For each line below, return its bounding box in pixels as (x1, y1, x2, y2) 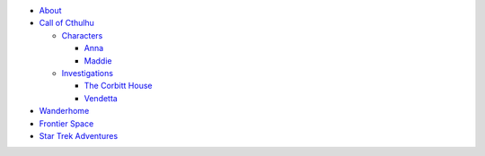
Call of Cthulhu (39, 18, 94, 29)
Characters (61, 30, 103, 40)
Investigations (61, 67, 114, 78)
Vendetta (84, 92, 119, 103)
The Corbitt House (84, 81, 153, 91)
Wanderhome (39, 106, 90, 117)
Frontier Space (39, 117, 94, 129)
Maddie (84, 55, 112, 66)
